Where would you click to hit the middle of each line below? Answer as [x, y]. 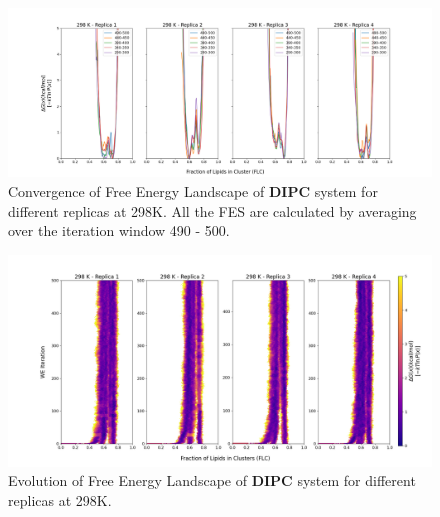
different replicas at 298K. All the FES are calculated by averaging [212, 210]
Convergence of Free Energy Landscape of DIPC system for [193, 190]
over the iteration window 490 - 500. [119, 230]
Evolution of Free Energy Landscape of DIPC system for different [212, 480]
